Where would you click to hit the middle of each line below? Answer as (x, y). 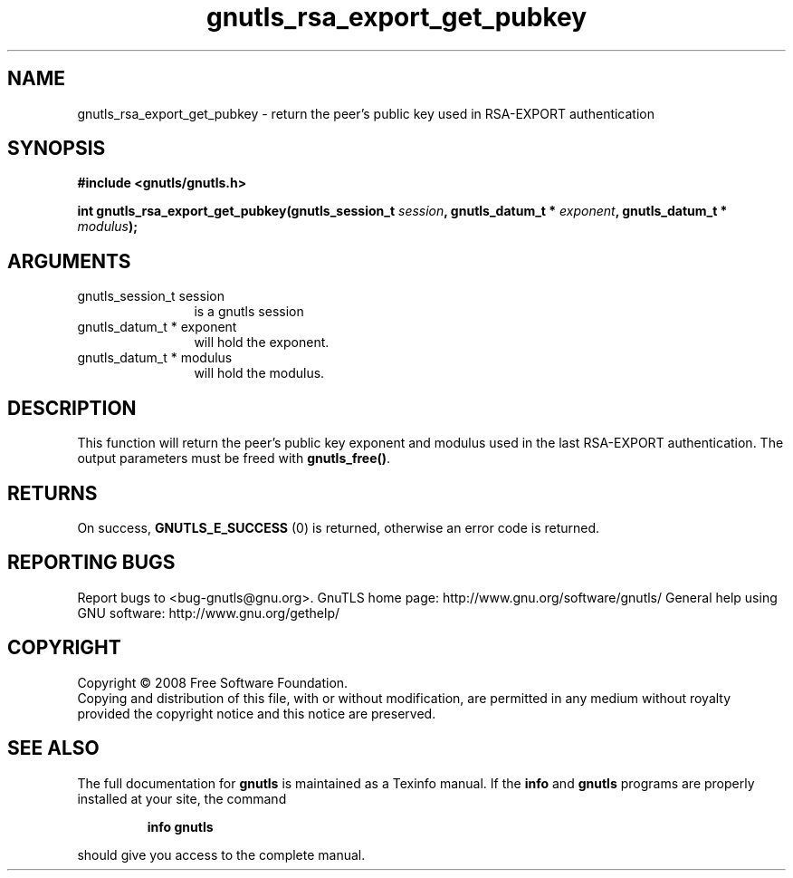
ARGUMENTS (69, 261)
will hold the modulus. (259, 373)
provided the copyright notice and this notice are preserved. (257, 713)
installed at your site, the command (182, 798)
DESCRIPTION (72, 408)
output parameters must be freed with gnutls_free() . (234, 458)
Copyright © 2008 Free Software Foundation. (213, 682)
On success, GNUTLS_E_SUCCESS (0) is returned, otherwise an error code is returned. (339, 527)
